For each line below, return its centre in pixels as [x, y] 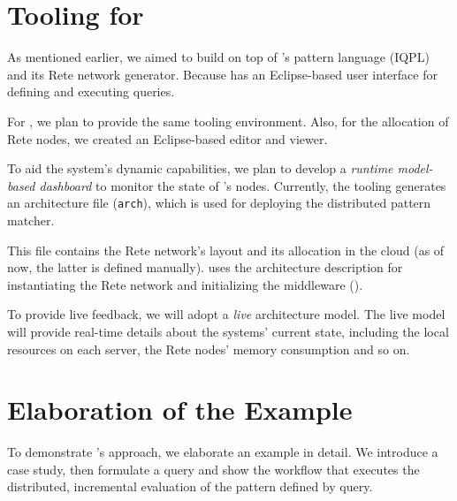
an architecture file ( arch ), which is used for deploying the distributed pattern [219, 203]
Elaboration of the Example [180, 410]
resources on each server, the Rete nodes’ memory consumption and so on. [209, 349]
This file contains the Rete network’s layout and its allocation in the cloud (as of [226, 250]
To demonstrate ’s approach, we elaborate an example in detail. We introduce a [223, 452]
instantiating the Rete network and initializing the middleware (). [185, 284]
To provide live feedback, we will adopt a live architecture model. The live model [226, 314]
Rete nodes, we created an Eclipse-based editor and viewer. [168, 138]
